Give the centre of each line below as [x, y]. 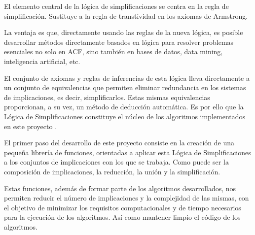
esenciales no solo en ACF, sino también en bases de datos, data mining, [113, 51]
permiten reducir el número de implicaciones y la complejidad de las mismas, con [127, 198]
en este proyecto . [31, 126]
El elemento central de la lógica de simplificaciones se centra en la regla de [116, 6]
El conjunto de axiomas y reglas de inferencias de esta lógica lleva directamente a [127, 78]
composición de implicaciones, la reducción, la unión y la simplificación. [112, 171]
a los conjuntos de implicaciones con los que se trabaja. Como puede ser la [116, 162]
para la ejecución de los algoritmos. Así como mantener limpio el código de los [122, 217]
